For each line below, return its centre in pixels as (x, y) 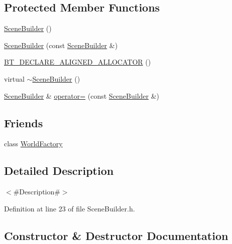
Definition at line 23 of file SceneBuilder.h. (70, 208)
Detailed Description (59, 171)
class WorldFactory (33, 144)
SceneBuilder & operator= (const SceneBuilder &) (82, 95)
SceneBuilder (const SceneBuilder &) (61, 45)
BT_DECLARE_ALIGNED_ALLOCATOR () (78, 62)
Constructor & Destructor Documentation (116, 235)
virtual (14, 78)
